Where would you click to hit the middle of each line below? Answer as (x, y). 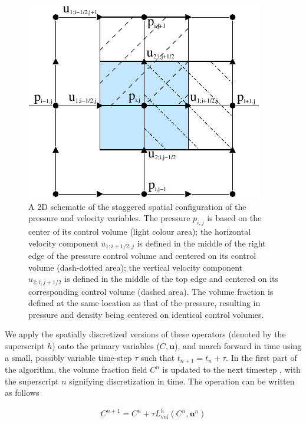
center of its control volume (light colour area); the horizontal (140, 231)
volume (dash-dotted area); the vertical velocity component (135, 267)
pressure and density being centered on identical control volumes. (146, 314)
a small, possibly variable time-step (68, 357)
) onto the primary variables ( (106, 346)
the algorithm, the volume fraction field (76, 369)
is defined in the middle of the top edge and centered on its (171, 279)
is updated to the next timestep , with (231, 369)
